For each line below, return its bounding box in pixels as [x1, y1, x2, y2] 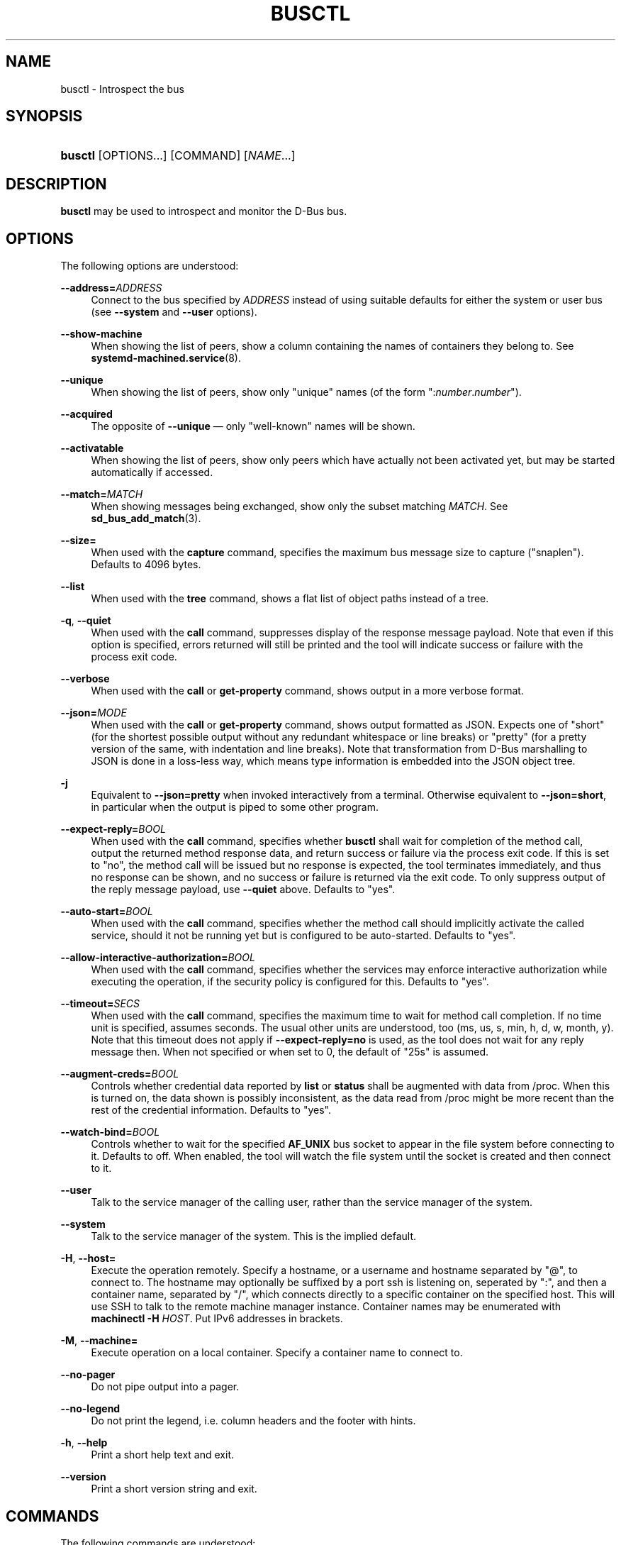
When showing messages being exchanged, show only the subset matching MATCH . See [91, 500, 508, 513]
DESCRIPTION [6, 175, 107, 193]
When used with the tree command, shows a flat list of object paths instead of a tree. [91, 592, 489, 605]
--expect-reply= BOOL [60, 823, 166, 836]
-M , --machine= [60, 1334, 138, 1347]
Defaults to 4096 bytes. [91, 558, 201, 571]
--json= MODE [60, 707, 127, 719]
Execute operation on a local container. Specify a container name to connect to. [91, 1346, 463, 1359]
